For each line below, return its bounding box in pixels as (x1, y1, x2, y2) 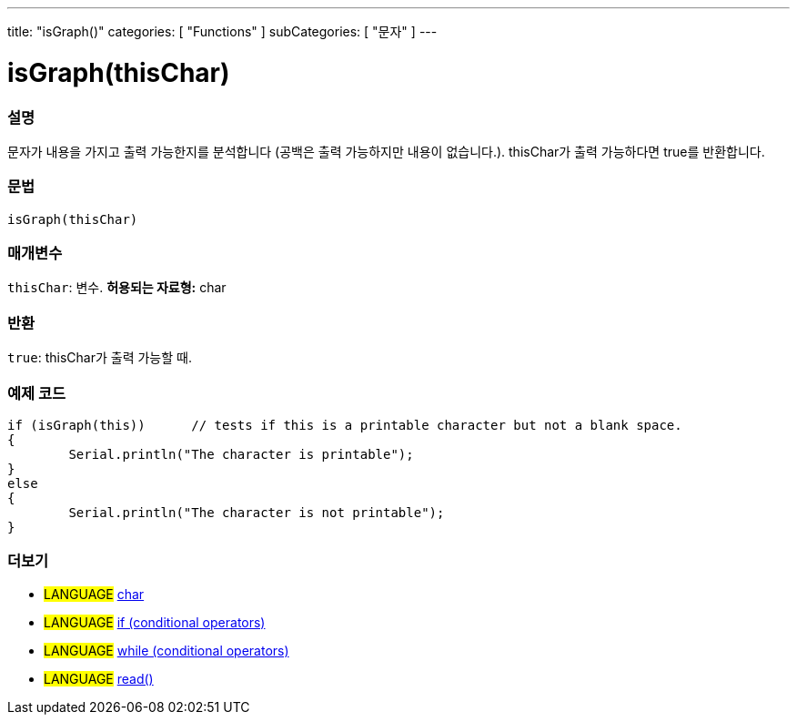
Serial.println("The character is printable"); (68, 446, 414, 462)
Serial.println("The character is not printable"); (68, 504, 445, 520)
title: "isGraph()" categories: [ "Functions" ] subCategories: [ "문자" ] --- (7, 24, 438, 39)
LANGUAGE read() (44, 670, 154, 686)
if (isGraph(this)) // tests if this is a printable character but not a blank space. (7, 417, 682, 432)
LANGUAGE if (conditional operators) (44, 614, 266, 630)
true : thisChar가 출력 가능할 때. (7, 350, 192, 366)
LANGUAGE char (44, 585, 145, 602)
